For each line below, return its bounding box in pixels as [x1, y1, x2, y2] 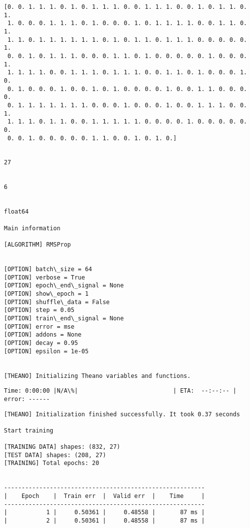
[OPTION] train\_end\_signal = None [4, 314, 124, 322]
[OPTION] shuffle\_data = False [4, 298, 110, 306]
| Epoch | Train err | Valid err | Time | [4, 493, 205, 500]
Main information [4, 224, 61, 232]
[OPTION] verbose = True [4, 274, 85, 281]
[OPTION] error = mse [4, 323, 75, 330]
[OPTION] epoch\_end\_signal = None [4, 282, 124, 289]
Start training [4, 427, 54, 434]
